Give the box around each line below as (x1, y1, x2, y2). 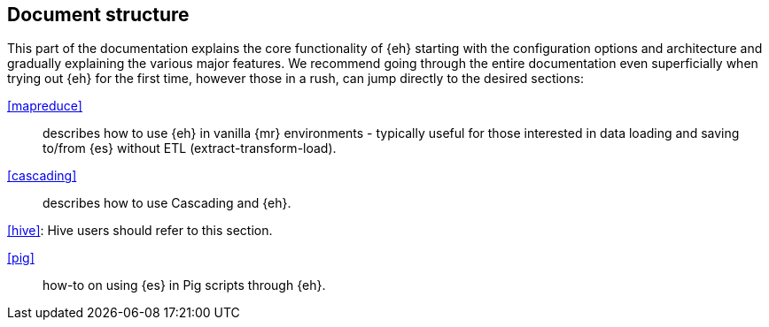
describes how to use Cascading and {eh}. (43, 195, 291, 211)
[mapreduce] (7, 98, 82, 114)
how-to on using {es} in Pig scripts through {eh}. (43, 278, 326, 293)
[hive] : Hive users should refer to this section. (7, 223, 273, 239)
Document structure (7, 4, 190, 26)
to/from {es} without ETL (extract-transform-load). (43, 141, 337, 156)
